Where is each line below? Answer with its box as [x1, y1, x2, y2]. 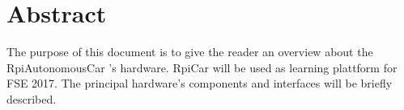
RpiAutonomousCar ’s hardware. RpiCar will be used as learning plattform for [6, 59, 398, 75]
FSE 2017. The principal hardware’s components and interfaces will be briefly [6, 75, 393, 92]
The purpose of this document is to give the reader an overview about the [6, 43, 373, 60]
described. [6, 90, 57, 107]
